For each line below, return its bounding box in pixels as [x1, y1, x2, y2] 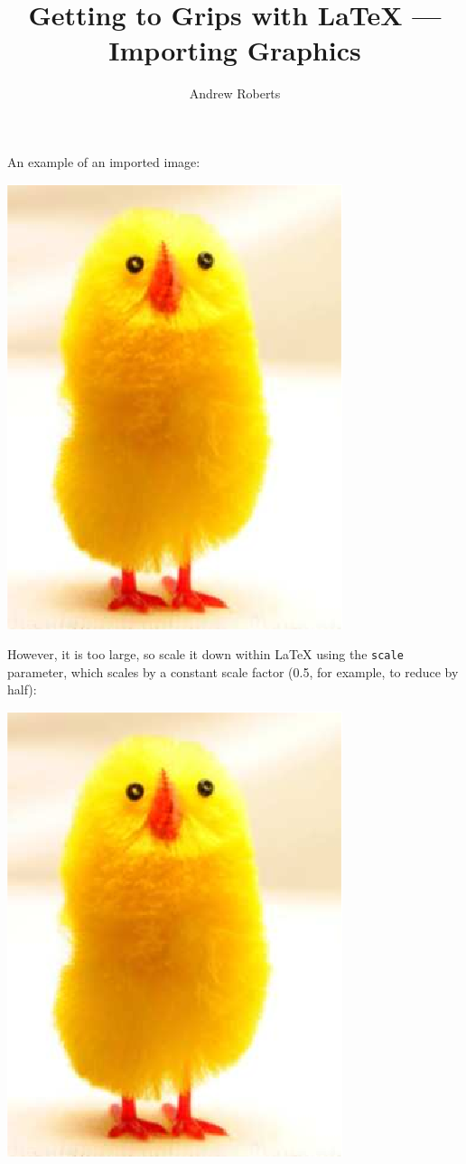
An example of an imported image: [7, 152, 200, 171]
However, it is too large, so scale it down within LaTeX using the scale [7, 645, 404, 664]
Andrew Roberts [189, 84, 281, 103]
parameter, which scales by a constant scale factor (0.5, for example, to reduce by [7, 662, 459, 681]
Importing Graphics [108, 32, 361, 69]
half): [7, 680, 37, 699]
